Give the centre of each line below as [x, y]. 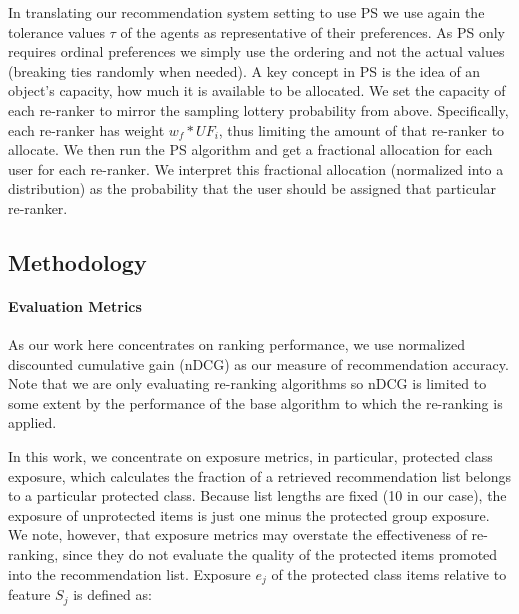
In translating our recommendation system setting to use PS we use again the [246, 12]
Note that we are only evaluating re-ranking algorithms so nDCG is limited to [247, 383]
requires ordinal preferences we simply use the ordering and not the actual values [256, 51]
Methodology [77, 261]
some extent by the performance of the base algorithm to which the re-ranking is [255, 402]
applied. [32, 422]
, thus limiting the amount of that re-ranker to [361, 129]
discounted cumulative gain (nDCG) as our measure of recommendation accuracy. [258, 363]
